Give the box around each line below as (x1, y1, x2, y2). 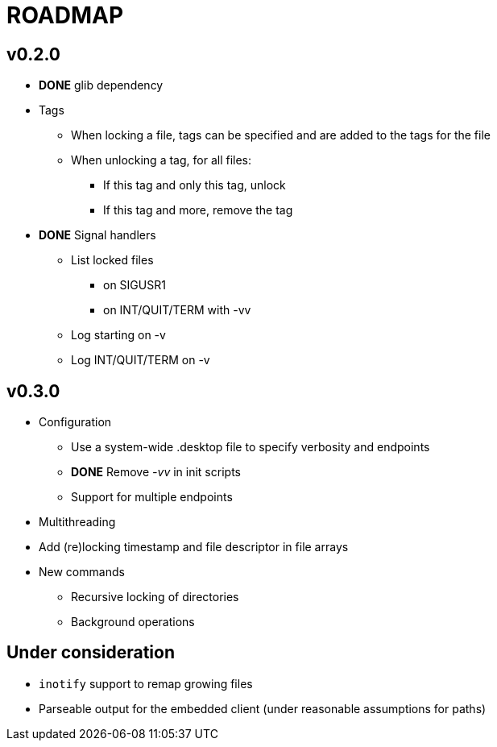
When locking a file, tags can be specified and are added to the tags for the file (71, 128, 491, 143)
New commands (39, 565, 125, 579)
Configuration (39, 415, 112, 430)
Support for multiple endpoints (71, 490, 233, 504)
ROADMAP (6, 2, 124, 29)
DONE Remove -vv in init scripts (71, 465, 241, 479)
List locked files (71, 253, 154, 268)
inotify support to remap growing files (39, 676, 253, 691)
